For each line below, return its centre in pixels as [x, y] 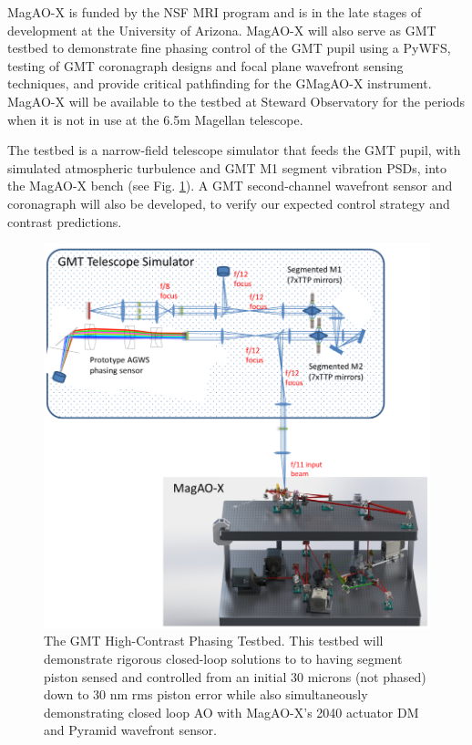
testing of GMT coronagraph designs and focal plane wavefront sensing [205, 65]
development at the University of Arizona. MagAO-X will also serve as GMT [222, 30]
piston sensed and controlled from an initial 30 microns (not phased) [235, 676]
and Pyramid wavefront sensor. [130, 730]
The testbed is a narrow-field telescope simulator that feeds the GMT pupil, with [234, 150]
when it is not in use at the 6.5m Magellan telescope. [155, 119]
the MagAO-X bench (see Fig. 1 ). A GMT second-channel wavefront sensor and [230, 186]
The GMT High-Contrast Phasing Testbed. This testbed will [214, 641]
